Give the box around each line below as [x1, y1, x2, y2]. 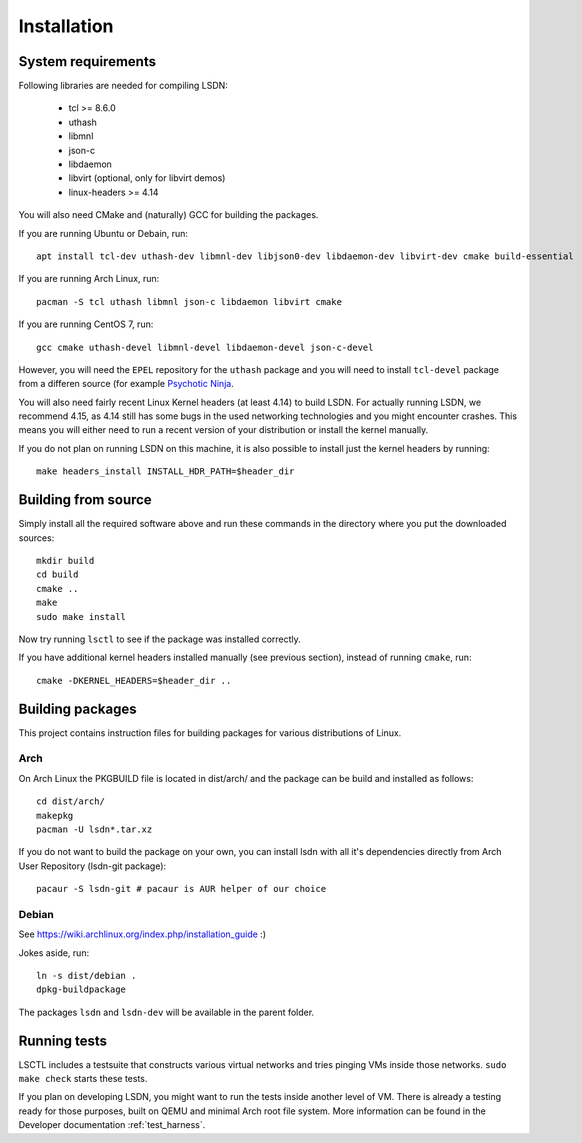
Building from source [18, 491, 152, 509]
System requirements [18, 53, 157, 70]
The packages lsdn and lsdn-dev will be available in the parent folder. [18, 1006, 315, 1018]
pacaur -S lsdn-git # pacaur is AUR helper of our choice [36, 883, 327, 895]
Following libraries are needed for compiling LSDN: [18, 80, 229, 92]
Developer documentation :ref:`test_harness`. [18, 1119, 206, 1131]
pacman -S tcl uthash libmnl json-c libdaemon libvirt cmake [36, 296, 342, 307]
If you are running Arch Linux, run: [18, 273, 160, 285]
